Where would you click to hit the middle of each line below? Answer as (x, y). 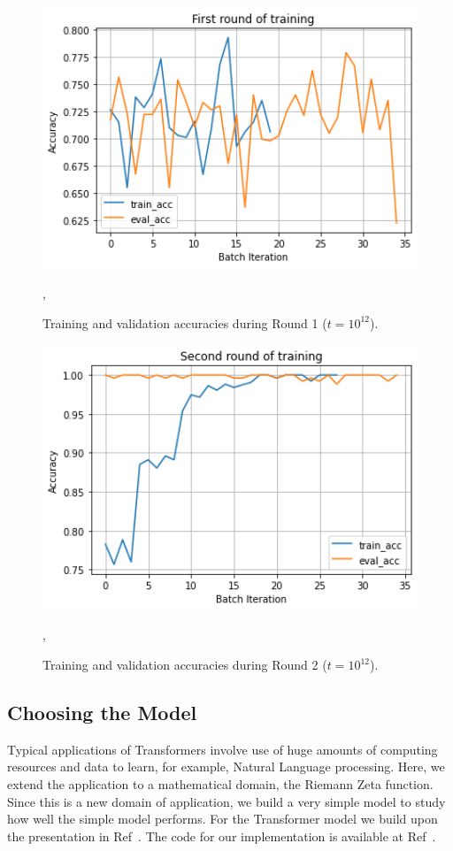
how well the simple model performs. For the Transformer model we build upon (223, 819)
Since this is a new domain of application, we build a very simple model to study (226, 801)
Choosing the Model (102, 713)
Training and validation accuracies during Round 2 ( (185, 665)
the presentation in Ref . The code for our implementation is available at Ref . (222, 836)
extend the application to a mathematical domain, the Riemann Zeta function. (220, 784)
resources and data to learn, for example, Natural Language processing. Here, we (226, 767)
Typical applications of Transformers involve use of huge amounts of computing (223, 749)
